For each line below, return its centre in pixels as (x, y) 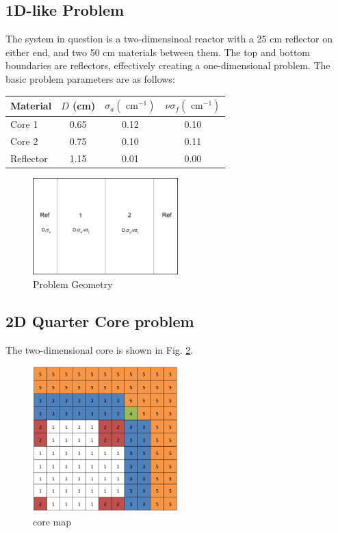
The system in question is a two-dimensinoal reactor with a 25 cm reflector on (169, 39)
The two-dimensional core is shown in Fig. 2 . (100, 349)
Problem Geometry (73, 284)
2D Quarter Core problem (100, 321)
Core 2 (24, 141)
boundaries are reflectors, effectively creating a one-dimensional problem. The (168, 65)
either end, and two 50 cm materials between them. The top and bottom (158, 52)
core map (52, 522)
